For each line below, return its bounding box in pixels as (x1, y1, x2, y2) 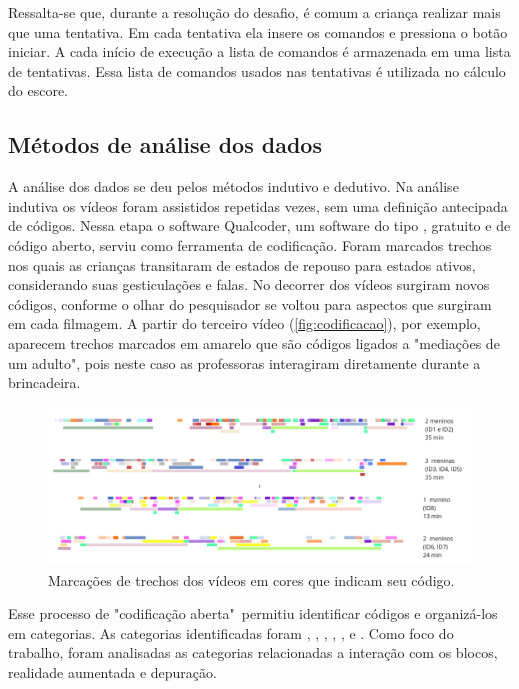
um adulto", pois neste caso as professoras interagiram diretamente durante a (8, 352, 481, 373)
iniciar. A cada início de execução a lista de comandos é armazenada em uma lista (8, 41, 511, 62)
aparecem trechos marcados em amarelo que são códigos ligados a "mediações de (8, 332, 500, 353)
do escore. (8, 80, 68, 101)
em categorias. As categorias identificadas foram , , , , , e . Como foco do (8, 622, 454, 643)
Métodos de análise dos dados (8, 129, 322, 160)
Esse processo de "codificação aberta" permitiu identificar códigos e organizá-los (8, 603, 498, 624)
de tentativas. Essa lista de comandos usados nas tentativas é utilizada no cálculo (8, 60, 506, 81)
